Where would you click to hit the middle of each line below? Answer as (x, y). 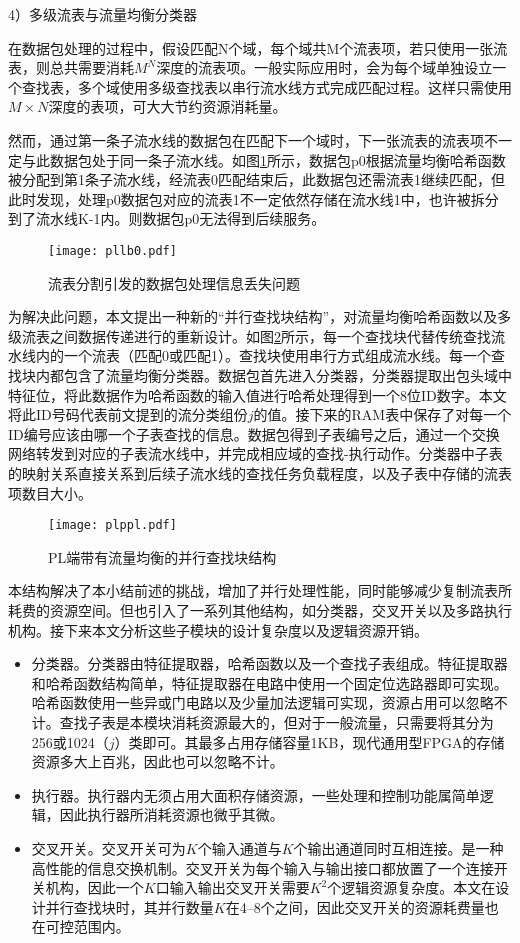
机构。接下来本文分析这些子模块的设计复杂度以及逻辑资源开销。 (218, 629)
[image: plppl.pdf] (112, 525)
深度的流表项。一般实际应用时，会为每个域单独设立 (324, 67)
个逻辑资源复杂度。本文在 (411, 887)
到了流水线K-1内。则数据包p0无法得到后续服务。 (167, 218)
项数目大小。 (50, 492)
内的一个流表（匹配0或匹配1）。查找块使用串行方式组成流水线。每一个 (263, 355)
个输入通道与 (239, 847)
